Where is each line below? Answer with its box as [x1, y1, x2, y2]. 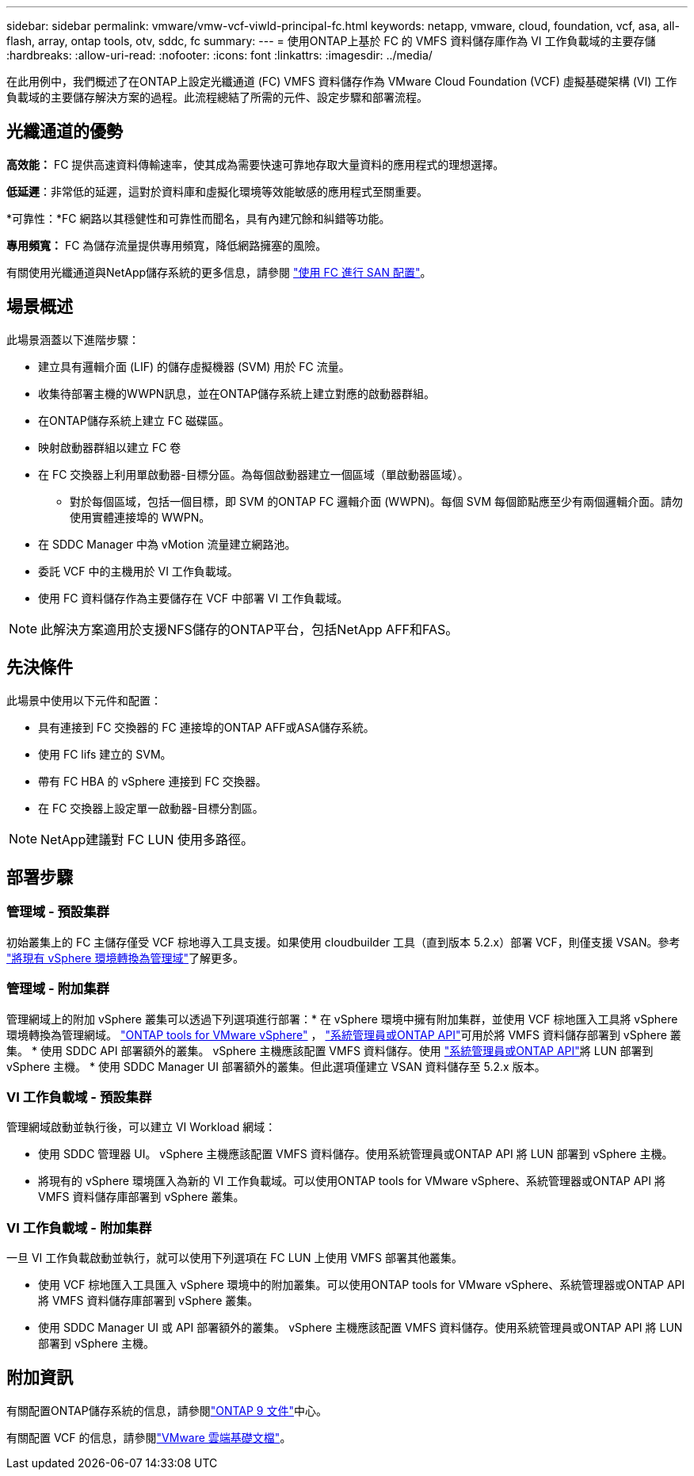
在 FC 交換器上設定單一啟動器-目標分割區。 [38, 801, 264, 815]
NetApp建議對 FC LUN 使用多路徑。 [40, 831, 254, 847]
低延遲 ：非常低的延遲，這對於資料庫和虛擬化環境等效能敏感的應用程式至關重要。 [6, 184, 428, 198]
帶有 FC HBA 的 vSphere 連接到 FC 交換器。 [38, 774, 267, 788]
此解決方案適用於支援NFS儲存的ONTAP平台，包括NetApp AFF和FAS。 [40, 621, 459, 637]
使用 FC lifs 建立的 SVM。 [38, 747, 172, 761]
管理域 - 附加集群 [6, 981, 109, 997]
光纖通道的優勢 [6, 121, 123, 142]
